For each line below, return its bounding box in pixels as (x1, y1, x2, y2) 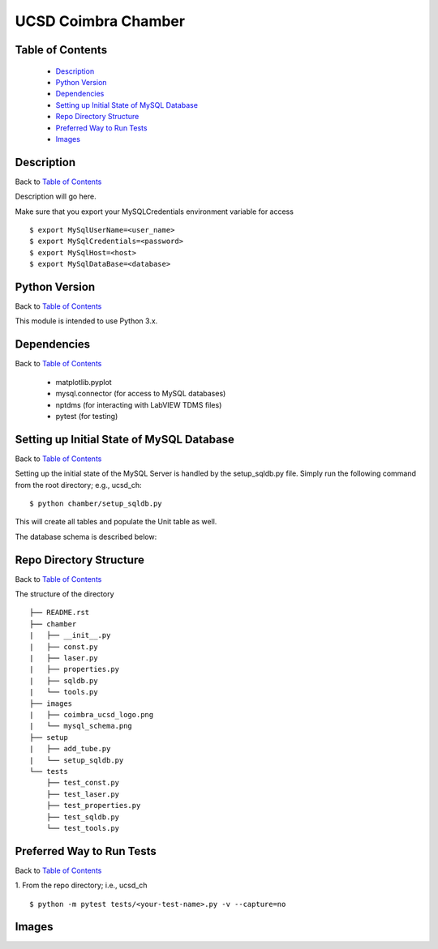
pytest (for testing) (55, 411, 118, 421)
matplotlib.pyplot (55, 377, 113, 387)
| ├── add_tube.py (29, 744, 111, 754)
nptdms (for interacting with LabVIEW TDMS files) (55, 400, 222, 409)
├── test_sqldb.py (45, 812, 120, 822)
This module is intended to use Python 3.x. (15, 316, 158, 326)
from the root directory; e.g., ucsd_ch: (15, 480, 142, 489)
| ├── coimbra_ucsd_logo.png (29, 710, 154, 719)
